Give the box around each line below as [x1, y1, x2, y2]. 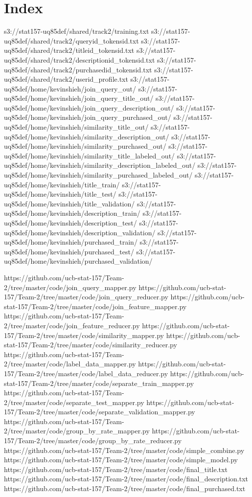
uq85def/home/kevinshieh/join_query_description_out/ [4, 102, 174, 113]
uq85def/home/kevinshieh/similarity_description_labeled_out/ [4, 160, 196, 170]
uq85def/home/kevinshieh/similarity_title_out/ [4, 122, 149, 132]
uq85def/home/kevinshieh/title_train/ [4, 179, 120, 189]
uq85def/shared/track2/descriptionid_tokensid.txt [4, 54, 155, 65]
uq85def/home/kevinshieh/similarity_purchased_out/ [4, 141, 166, 151]
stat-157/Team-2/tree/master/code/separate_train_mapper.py [4, 378, 194, 388]
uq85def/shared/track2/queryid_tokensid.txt [4, 35, 139, 45]
